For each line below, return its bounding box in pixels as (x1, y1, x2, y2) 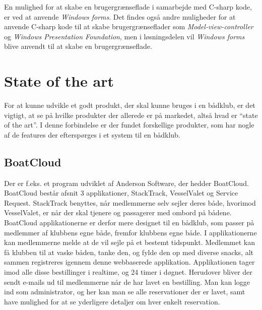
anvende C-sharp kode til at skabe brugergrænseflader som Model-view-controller (4, 21, 253, 32)
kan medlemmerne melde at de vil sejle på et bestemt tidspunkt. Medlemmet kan (4, 237, 255, 247)
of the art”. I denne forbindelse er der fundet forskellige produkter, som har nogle (4, 119, 254, 130)
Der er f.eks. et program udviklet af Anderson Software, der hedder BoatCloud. (4, 177, 249, 188)
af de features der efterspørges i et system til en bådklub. (4, 129, 180, 140)
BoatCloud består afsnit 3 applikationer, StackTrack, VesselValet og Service (4, 188, 238, 198)
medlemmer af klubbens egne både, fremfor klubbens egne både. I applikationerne (4, 227, 257, 237)
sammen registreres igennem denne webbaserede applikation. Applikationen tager (4, 257, 255, 267)
